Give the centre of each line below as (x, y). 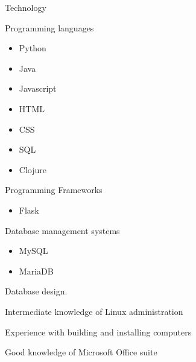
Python (33, 48)
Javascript (38, 88)
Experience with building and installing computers (98, 332)
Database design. (36, 291)
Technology (26, 7)
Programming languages (49, 27)
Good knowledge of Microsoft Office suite (81, 352)
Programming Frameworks (54, 190)
